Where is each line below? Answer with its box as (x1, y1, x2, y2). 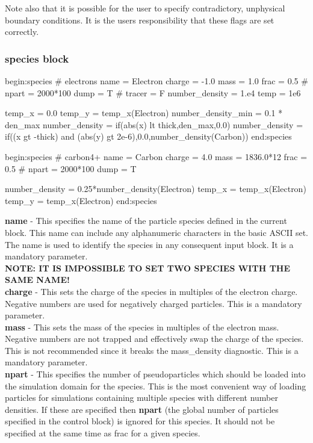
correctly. (5, 25, 39, 38)
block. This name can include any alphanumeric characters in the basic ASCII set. (5, 226, 309, 238)
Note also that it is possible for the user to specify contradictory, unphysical (5, 2, 285, 14)
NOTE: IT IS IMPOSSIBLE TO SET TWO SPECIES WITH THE (5, 261, 291, 274)
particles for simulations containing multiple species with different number (5, 391, 278, 404)
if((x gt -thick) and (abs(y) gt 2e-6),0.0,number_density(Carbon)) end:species (5, 130, 292, 143)
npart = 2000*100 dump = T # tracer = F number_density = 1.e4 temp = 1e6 (5, 86, 301, 99)
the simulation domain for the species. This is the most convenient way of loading (5, 379, 306, 392)
